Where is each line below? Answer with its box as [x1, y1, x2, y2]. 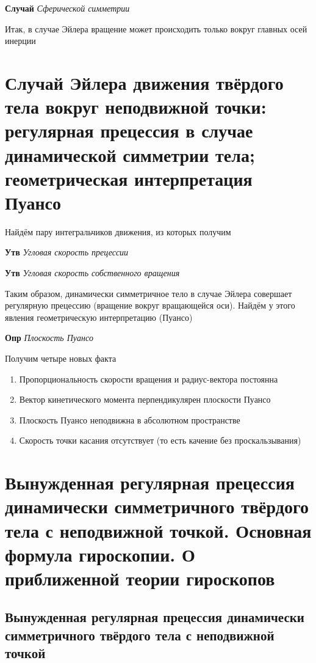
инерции [5, 34, 36, 47]
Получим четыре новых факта [5, 352, 117, 364]
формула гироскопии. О [5, 541, 195, 566]
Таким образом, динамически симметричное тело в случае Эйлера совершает [5, 287, 292, 299]
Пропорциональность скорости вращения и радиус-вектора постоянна [19, 372, 278, 385]
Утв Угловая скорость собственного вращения [5, 266, 180, 279]
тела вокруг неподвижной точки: [5, 94, 267, 119]
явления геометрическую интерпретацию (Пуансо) [5, 310, 193, 323]
